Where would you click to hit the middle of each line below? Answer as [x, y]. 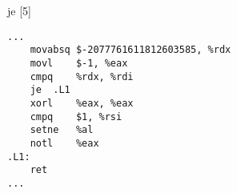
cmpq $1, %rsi [76, 117]
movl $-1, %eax [79, 63]
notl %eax [64, 143]
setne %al [62, 130]
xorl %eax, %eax [82, 103]
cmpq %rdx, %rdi [82, 76]
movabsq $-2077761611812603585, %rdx [131, 50]
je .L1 [50, 90]
